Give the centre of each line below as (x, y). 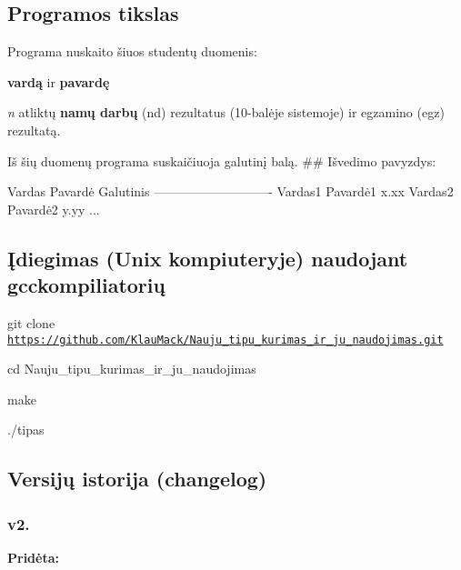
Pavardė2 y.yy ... (54, 209)
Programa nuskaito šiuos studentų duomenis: (132, 51)
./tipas (26, 430)
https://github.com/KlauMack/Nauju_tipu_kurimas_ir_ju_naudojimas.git (225, 340)
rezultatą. (34, 130)
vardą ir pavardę (59, 81)
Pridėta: (33, 557)
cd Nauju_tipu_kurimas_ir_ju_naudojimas (132, 369)
